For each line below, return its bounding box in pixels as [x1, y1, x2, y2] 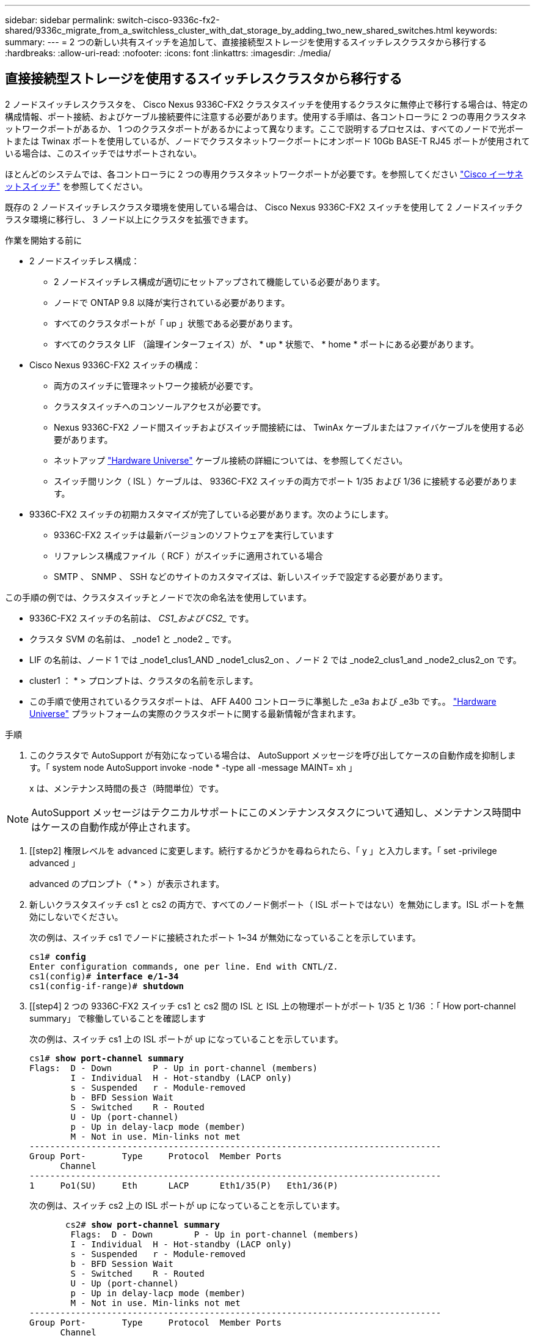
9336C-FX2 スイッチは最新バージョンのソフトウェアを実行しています [54, 529, 334, 540]
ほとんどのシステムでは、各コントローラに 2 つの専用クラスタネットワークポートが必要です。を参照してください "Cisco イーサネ [5, 168, 523, 179]
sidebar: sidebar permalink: [5, 15, 115, 25]
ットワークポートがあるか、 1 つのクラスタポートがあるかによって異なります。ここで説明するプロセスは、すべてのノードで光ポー [5, 123, 523, 134]
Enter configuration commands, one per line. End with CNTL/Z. [29, 961, 338, 971]
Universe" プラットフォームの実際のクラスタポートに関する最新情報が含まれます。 [29, 708, 361, 719]
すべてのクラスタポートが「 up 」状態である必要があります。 [54, 317, 298, 328]
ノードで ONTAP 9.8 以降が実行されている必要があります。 [54, 297, 290, 308]
